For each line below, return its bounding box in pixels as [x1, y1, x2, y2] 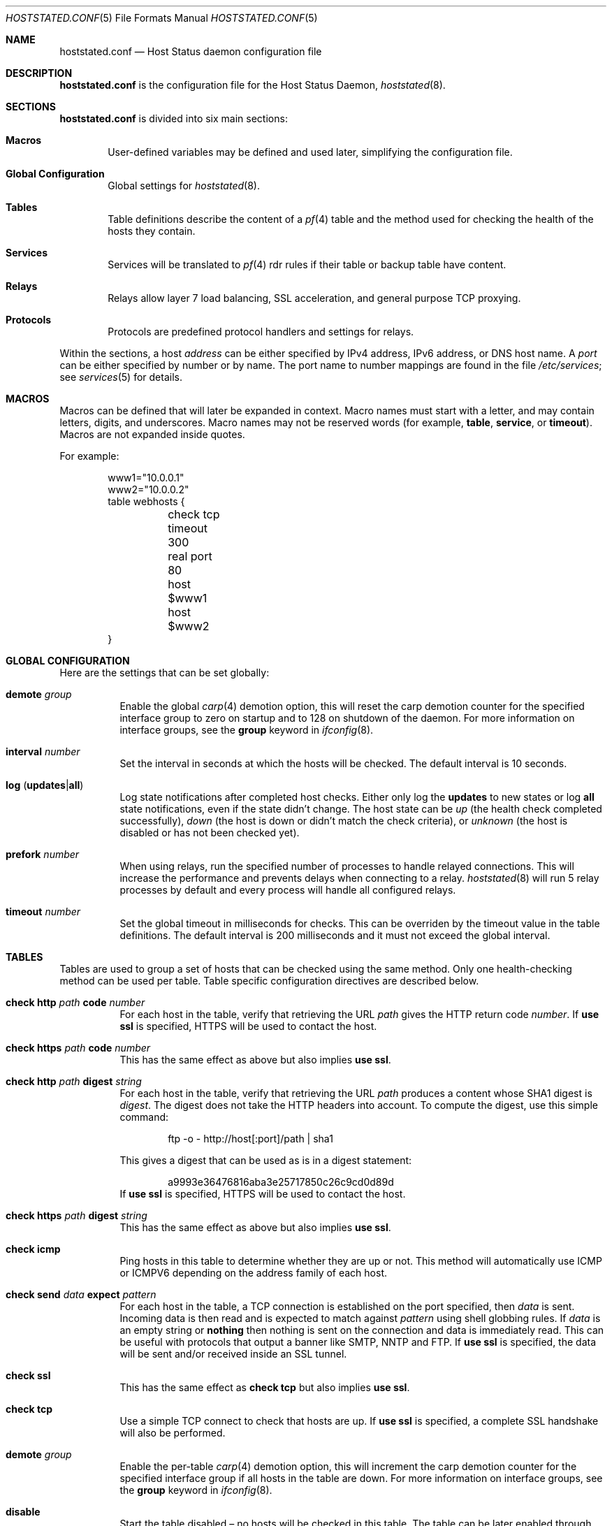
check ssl [6, 1369, 51, 1381]
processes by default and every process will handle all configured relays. [119, 884, 456, 896]
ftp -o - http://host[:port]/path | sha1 [168, 1133, 333, 1144]
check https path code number [6, 1042, 151, 1054]
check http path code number [6, 996, 145, 1008]
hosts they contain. [108, 225, 196, 237]
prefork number [6, 848, 80, 860]
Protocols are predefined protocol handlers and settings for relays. [108, 326, 414, 337]
